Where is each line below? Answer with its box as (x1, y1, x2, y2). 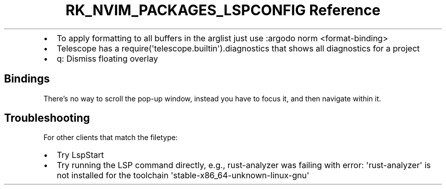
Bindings (4, 72, 50, 86)
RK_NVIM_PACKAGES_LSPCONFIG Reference (65, 2, 381, 19)
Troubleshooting (4, 112, 90, 125)
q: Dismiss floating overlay (57, 53, 158, 64)
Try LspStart (57, 150, 104, 160)
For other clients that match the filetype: (43, 133, 178, 142)
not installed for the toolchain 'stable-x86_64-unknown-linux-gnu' (57, 170, 310, 181)
